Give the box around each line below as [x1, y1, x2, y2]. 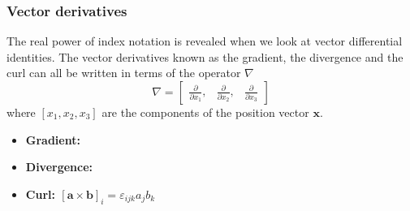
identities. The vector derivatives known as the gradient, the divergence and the [6, 48, 404, 65]
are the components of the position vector [101, 104, 309, 120]
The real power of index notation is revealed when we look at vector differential [6, 32, 403, 50]
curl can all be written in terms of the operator [6, 64, 241, 81]
